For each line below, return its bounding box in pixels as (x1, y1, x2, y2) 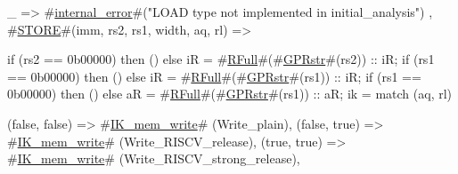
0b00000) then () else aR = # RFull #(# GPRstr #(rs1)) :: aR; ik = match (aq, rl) (7, 84, 453, 103)
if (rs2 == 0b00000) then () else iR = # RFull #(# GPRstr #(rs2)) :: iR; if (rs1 (7, 50, 435, 68)
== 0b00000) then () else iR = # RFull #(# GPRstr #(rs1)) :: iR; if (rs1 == (7, 67, 421, 85)
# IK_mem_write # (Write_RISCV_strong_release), (7, 149, 300, 168)
